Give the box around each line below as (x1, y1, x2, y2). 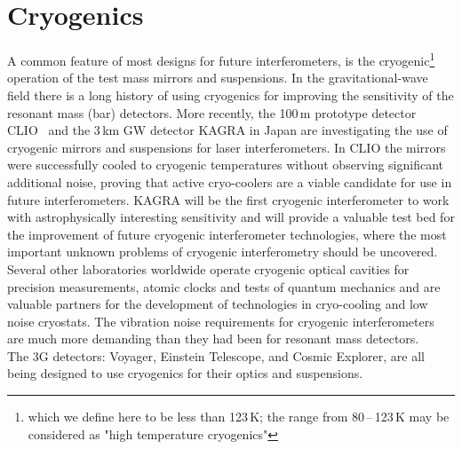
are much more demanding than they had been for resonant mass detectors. (7, 329, 419, 348)
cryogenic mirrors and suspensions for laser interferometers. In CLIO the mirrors (7, 138, 446, 156)
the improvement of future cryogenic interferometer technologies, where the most (7, 224, 447, 243)
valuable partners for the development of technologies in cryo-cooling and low (7, 295, 428, 313)
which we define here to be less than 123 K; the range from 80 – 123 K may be (28, 407, 450, 426)
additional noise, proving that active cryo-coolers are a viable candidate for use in (7, 172, 452, 191)
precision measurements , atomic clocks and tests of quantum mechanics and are (7, 277, 441, 295)
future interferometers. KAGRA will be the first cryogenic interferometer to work (7, 190, 450, 209)
